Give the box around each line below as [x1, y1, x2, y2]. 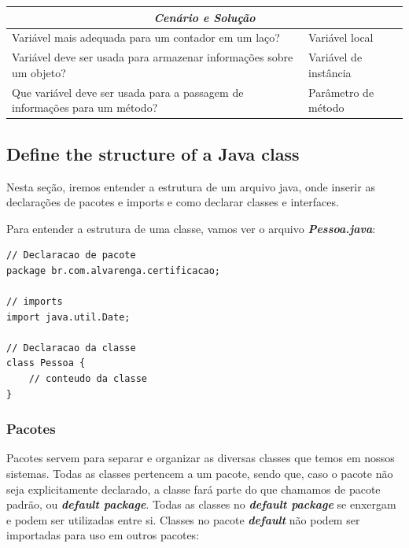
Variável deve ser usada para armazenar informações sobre [12, 49, 293, 65]
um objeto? [12, 64, 66, 80]
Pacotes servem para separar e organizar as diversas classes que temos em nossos [6, 450, 395, 466]
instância [308, 64, 352, 80]
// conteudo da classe [28, 373, 147, 385]
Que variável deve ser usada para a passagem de [12, 83, 244, 100]
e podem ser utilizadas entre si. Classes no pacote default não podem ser [6, 511, 360, 528]
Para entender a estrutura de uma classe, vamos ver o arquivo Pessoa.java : [6, 220, 376, 236]
